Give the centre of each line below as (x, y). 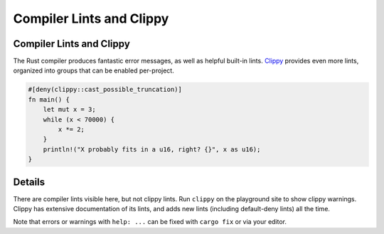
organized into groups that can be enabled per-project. (94, 70)
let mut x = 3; (69, 110)
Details (29, 182)
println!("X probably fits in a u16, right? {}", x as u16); (152, 149)
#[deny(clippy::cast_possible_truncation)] (105, 90)
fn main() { (49, 99)
